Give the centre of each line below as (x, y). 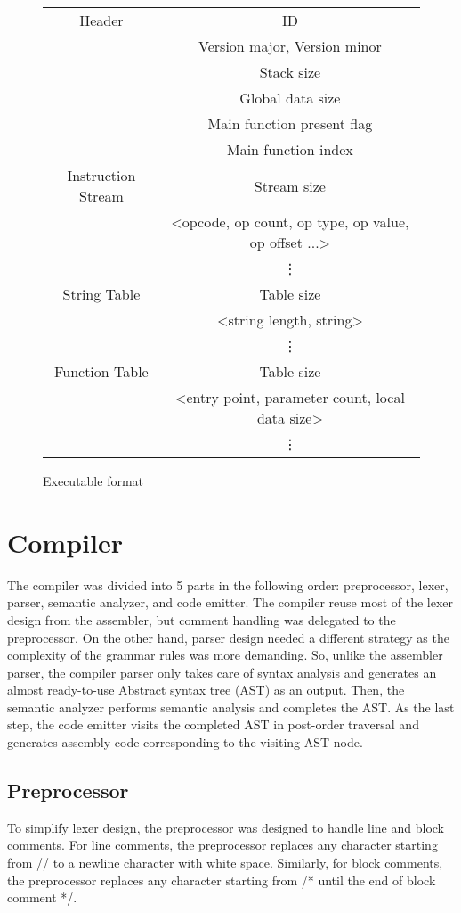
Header (101, 20)
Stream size (290, 185)
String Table (101, 294)
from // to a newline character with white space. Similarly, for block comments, (225, 863)
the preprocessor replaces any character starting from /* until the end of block (222, 880)
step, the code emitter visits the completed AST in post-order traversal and (213, 724)
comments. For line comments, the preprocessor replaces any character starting (222, 845)
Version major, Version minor (290, 46)
